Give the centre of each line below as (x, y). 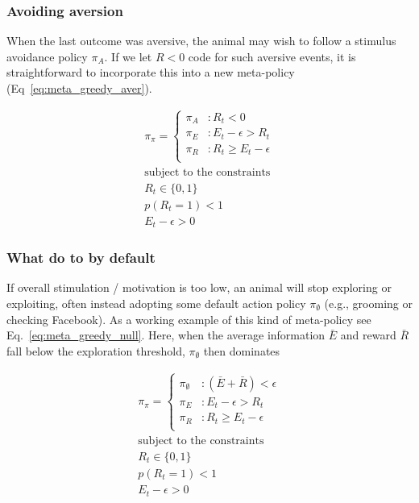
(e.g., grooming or (368, 303)
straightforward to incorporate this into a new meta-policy (151, 72)
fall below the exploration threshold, (96, 350)
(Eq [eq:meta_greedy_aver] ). (79, 88)
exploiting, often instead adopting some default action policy (156, 303)
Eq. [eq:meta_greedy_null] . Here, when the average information (166, 335)
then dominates (242, 350)
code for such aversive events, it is (272, 56)
